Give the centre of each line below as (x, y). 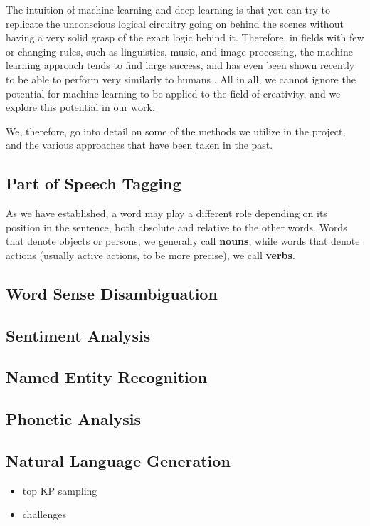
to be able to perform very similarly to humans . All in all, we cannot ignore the (181, 79)
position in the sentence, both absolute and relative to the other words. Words (176, 227)
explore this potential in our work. (80, 107)
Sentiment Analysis (78, 335)
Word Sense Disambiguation (112, 293)
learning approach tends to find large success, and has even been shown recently (180, 65)
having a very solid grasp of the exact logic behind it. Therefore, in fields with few (185, 37)
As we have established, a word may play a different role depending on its (166, 213)
